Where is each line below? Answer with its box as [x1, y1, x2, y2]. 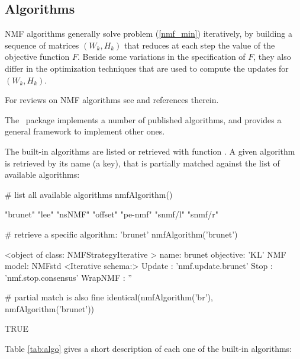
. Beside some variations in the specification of [77, 50, 246, 63]
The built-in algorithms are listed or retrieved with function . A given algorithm [5, 145, 295, 157]
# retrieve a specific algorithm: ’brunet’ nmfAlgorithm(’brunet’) [5, 227, 238, 240]
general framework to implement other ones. [5, 125, 165, 137]
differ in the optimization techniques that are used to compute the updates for [5, 62, 289, 74]
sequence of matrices [5, 39, 79, 51]
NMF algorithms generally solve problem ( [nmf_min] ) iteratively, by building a [5, 27, 292, 40]
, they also [253, 50, 291, 63]
